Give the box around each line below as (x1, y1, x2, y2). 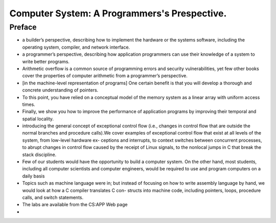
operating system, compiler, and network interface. (22, 44, 130, 50)
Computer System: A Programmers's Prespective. (9, 8, 227, 19)
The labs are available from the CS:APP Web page (22, 202, 128, 208)
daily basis (22, 173, 45, 179)
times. (22, 101, 35, 107)
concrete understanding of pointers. (22, 87, 99, 93)
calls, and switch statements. (22, 194, 84, 200)
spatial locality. (22, 116, 54, 122)
